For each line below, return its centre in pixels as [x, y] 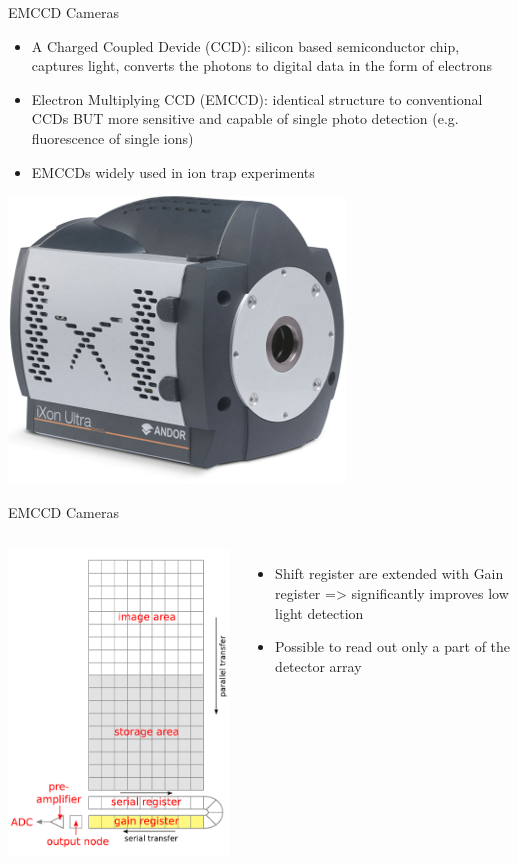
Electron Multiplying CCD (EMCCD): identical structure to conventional [257, 98]
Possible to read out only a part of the [393, 646]
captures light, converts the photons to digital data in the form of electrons [261, 65]
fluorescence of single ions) [112, 137]
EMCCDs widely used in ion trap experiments [173, 171]
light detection [319, 612]
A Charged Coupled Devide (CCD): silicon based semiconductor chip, [245, 45]
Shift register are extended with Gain [389, 573]
